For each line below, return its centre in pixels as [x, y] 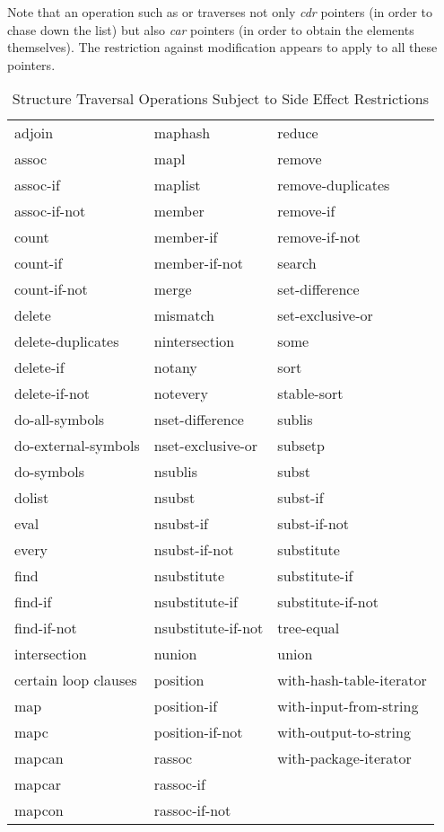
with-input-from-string [348, 706]
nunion [175, 654]
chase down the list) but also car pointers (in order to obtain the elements [211, 29]
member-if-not [198, 263]
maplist [177, 185]
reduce [298, 133]
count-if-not [51, 289]
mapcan [39, 758]
